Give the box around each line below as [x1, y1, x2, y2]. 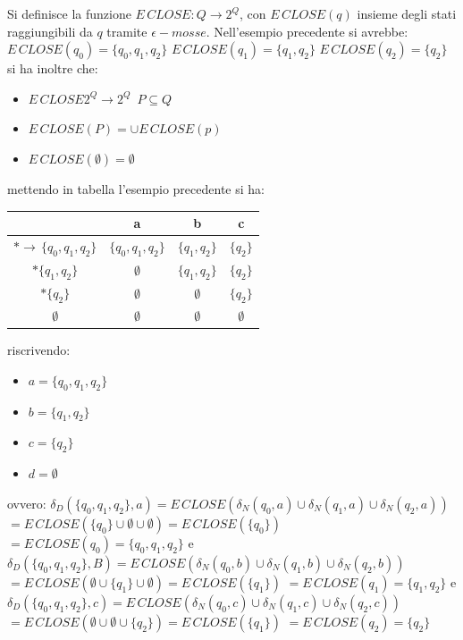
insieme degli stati [357, 4, 457, 22]
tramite [106, 21, 147, 40]
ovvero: [7, 493, 46, 512]
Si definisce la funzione [7, 4, 131, 22]
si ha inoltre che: [7, 59, 98, 78]
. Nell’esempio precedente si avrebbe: [206, 21, 408, 40]
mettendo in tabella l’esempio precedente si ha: [7, 179, 265, 198]
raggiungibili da [7, 21, 93, 40]
